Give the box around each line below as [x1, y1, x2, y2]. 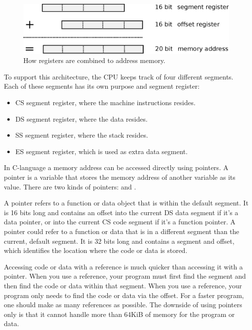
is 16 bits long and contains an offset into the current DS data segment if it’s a [4, 207, 238, 217]
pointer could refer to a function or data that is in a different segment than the [4, 226, 239, 236]
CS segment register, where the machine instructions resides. [15, 97, 196, 108]
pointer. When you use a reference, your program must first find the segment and [4, 271, 246, 281]
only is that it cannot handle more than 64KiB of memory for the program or [4, 309, 235, 319]
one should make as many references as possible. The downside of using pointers [4, 299, 242, 310]
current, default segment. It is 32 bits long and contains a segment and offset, [4, 236, 235, 246]
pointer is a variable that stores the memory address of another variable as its [4, 172, 235, 182]
